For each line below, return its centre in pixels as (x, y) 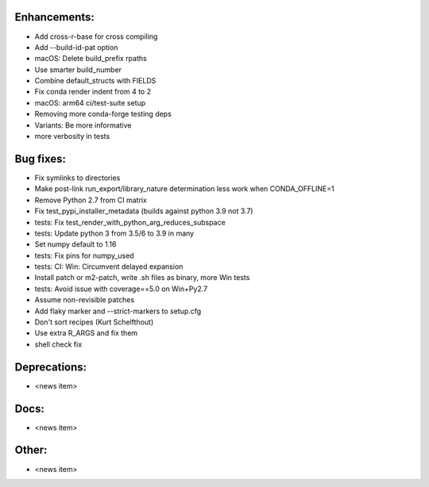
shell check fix (58, 344)
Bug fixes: (41, 159)
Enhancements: (55, 17)
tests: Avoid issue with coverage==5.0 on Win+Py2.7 (121, 289)
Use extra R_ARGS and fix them (86, 333)
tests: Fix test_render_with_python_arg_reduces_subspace (130, 222)
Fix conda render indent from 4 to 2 (93, 92)
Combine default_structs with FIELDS (95, 81)
